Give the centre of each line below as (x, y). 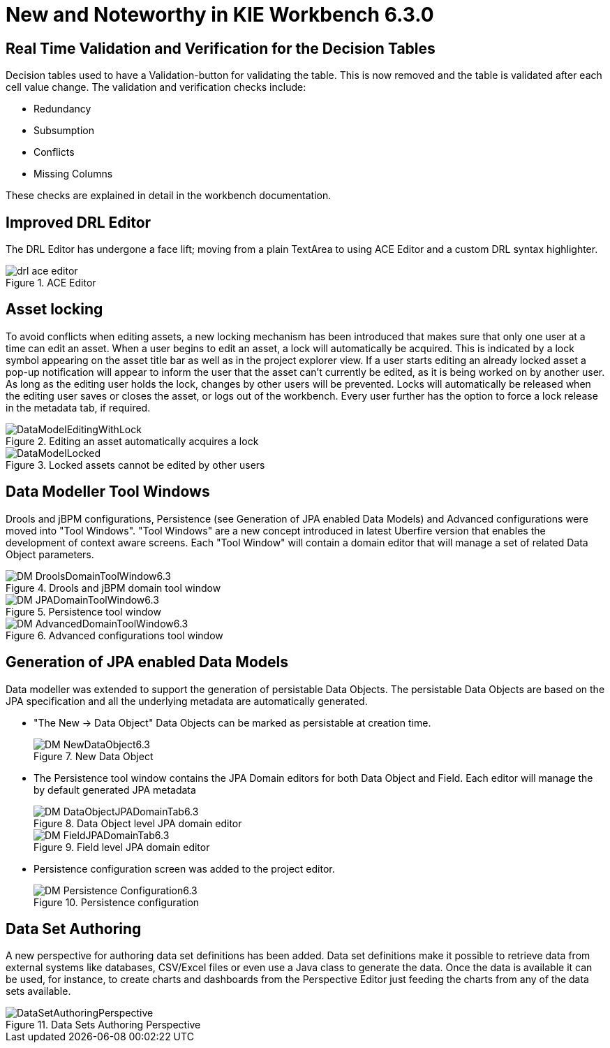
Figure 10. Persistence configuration (117, 902)
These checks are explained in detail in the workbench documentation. (169, 196)
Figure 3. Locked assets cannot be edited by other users (135, 465)
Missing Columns (73, 174)
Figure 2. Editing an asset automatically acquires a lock (132, 441)
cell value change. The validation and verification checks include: (156, 87)
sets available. (38, 991)
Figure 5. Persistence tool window (83, 611)
